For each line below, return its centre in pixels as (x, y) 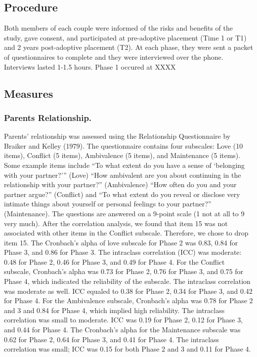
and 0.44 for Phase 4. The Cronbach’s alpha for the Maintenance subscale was (122, 330)
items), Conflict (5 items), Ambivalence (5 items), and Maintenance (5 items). (122, 155)
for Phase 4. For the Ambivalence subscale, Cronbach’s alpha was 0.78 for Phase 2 (128, 300)
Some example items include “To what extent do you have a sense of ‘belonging (125, 165)
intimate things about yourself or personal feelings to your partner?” (108, 204)
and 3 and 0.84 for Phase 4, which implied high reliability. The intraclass (114, 310)
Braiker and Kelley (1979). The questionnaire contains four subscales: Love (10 (124, 145)
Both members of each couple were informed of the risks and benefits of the (119, 28)
